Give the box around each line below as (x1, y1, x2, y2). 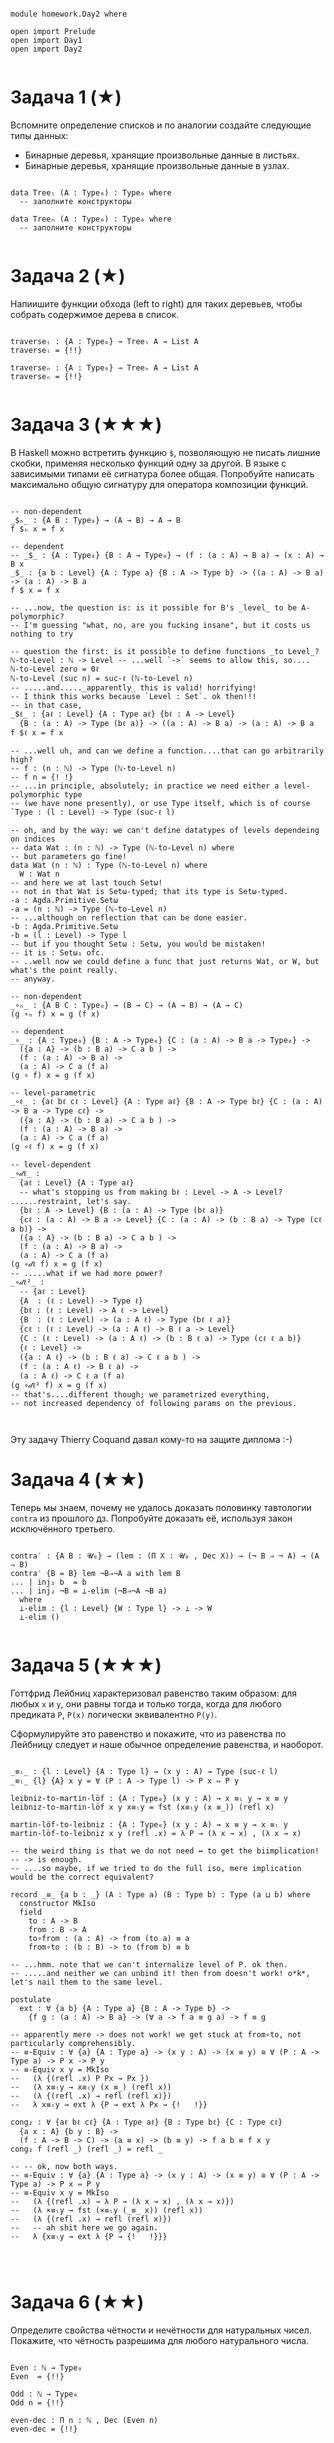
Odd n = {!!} (10, 2397, 65, 2408)
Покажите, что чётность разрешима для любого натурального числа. (10, 2334, 310, 2346)
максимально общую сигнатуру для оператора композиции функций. (10, 478, 309, 490)
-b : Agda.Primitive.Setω (10, 921, 118, 931)
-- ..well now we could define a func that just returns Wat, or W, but (10, 956, 320, 966)
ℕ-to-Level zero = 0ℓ (10, 664, 100, 674)
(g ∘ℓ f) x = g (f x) (10, 1141, 100, 1151)
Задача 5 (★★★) (10, 1654, 162, 1676)
